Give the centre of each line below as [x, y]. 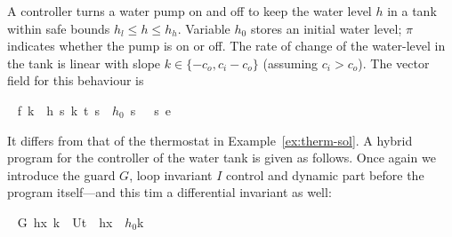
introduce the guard [61, 174]
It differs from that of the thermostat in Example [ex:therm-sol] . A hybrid [210, 140]
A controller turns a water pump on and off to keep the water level [190, 11]
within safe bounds [59, 28]
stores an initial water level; [326, 28]
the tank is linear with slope [84, 63]
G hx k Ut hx [65, 221]
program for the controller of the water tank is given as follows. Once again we [222, 158]
